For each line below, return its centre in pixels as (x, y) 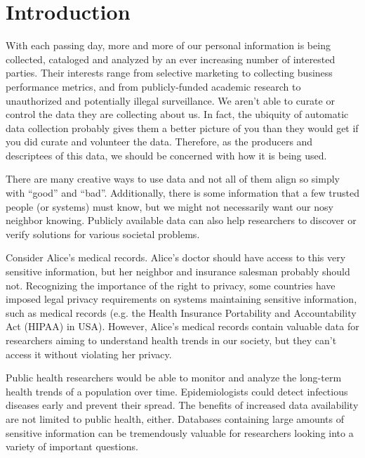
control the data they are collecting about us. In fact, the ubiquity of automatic (177, 114)
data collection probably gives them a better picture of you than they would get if (182, 127)
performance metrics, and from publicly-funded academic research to (153, 86)
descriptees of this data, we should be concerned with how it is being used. (166, 155)
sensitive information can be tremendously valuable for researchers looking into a (180, 432)
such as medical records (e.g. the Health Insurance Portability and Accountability (181, 312)
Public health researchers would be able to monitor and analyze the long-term (174, 378)
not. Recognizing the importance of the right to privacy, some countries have (171, 285)
